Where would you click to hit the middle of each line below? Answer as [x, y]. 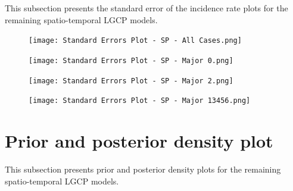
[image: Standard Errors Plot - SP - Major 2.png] [131, 81]
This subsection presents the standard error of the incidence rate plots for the [146, 8]
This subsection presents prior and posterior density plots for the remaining [143, 169]
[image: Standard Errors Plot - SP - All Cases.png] [135, 41]
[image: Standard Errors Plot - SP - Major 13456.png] [140, 101]
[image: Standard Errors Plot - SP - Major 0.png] [131, 60]
